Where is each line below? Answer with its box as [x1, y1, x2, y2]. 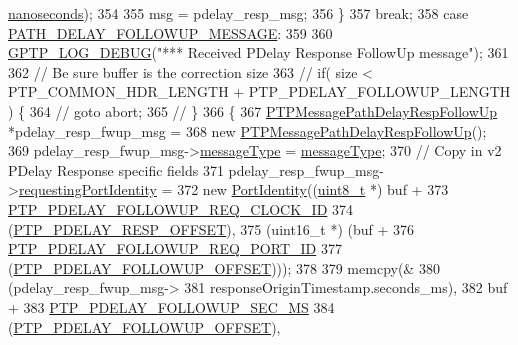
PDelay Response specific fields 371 [8, 159, 224, 180]
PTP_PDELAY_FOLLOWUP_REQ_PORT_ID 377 [8, 238, 342, 259]
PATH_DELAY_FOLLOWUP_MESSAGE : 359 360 [8, 22, 333, 43]
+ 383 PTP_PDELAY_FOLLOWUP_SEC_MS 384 [8, 296, 335, 317]
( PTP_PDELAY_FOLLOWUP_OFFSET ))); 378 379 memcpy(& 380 [8, 257, 440, 278]
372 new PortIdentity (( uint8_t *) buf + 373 [177, 179, 449, 200]
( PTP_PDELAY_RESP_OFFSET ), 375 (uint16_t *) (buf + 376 [8, 218, 415, 239]
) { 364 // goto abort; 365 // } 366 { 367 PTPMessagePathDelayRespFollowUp [8, 100, 498, 121]
